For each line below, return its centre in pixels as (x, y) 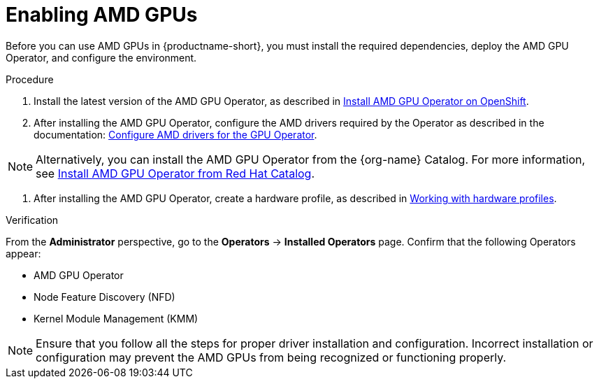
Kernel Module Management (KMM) (116, 318)
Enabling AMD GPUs (102, 15)
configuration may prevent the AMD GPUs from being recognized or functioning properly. (271, 357)
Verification (32, 220)
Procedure (30, 79)
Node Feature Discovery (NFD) (104, 297)
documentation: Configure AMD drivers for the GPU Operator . (175, 134)
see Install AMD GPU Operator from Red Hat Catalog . (175, 173)
